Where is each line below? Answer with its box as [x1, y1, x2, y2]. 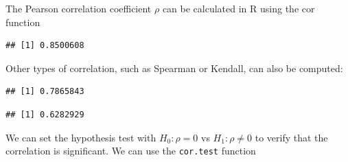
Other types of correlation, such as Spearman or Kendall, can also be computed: [5, 60, 343, 75]
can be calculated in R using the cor [162, 1, 315, 15]
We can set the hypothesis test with [5, 130, 156, 144]
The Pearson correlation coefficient [5, 1, 152, 15]
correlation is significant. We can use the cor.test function [5, 143, 256, 158]
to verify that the [255, 130, 328, 144]
